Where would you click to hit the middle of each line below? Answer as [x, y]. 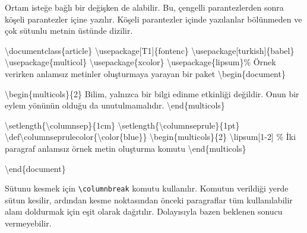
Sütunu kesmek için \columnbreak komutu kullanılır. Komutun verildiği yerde [147, 188]
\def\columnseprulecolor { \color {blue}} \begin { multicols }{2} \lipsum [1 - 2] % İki [151, 137]
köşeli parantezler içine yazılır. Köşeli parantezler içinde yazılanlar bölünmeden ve [153, 19]
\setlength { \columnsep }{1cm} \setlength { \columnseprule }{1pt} [122, 125]
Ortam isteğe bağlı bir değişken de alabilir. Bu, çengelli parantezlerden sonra [144, 7]
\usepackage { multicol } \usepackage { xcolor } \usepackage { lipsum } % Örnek [140, 62]
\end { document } [35, 168]
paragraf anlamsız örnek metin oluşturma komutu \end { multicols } [126, 148]
